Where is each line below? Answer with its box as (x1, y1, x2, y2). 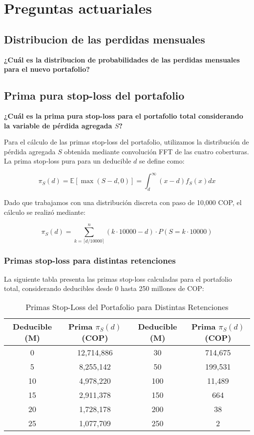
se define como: (139, 156, 185, 166)
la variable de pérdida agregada (4, 120, 112, 130)
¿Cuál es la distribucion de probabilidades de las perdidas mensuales (4, 54, 240, 64)
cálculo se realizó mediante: (4, 207, 85, 217)
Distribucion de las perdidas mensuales (4, 31, 205, 46)
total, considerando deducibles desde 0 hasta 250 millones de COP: (4, 283, 204, 293)
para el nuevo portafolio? (4, 64, 90, 74)
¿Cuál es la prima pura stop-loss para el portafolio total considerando (4, 110, 243, 121)
